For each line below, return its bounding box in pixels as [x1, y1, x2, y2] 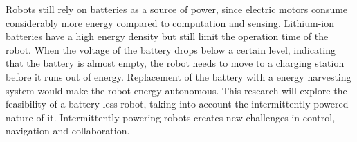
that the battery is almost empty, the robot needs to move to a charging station [6, 56, 345, 70]
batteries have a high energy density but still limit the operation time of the [6, 29, 329, 43]
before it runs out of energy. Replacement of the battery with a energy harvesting [6, 69, 351, 83]
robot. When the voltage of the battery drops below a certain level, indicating [6, 42, 336, 57]
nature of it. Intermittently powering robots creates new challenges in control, [6, 110, 336, 124]
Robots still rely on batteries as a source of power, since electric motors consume [6, 2, 348, 16]
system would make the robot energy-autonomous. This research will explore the [6, 83, 347, 97]
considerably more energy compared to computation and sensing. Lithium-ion [6, 15, 335, 30]
